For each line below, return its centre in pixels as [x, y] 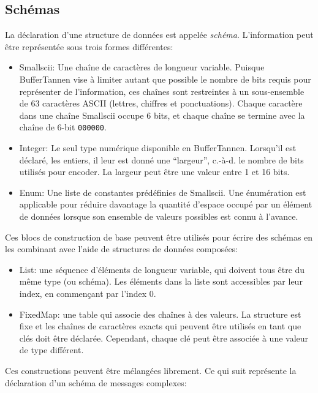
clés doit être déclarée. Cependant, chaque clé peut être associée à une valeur [164, 338]
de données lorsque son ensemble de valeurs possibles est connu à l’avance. [159, 216]
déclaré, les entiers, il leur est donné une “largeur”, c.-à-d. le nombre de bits [161, 159]
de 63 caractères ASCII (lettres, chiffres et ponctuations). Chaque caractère [161, 103]
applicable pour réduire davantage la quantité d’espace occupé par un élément [166, 204]
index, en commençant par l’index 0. [88, 293]
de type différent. [51, 350]
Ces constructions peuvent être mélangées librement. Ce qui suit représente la [151, 370]
